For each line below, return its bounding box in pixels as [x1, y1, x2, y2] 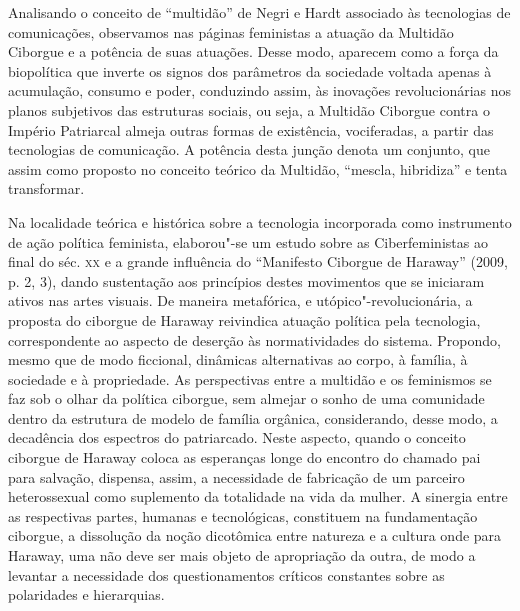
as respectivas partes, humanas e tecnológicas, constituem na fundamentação [8, 505, 478, 526]
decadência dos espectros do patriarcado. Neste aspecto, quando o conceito [8, 427, 466, 448]
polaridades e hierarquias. [8, 584, 165, 605]
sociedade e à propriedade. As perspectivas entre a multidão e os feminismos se [8, 368, 492, 389]
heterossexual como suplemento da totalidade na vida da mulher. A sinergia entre [8, 486, 508, 507]
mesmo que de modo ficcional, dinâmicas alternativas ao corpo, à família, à [8, 349, 468, 370]
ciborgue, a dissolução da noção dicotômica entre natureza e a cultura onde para [8, 525, 502, 546]
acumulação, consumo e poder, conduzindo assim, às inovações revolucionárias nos [8, 80, 512, 101]
